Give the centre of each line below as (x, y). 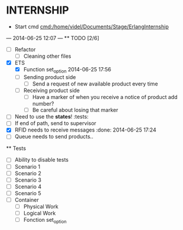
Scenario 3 (28, 180)
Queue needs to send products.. (54, 137)
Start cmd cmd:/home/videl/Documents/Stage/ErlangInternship (92, 27)
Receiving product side (52, 91)
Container (27, 200)
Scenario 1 (27, 166)
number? (43, 104)
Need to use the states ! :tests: (51, 117)
